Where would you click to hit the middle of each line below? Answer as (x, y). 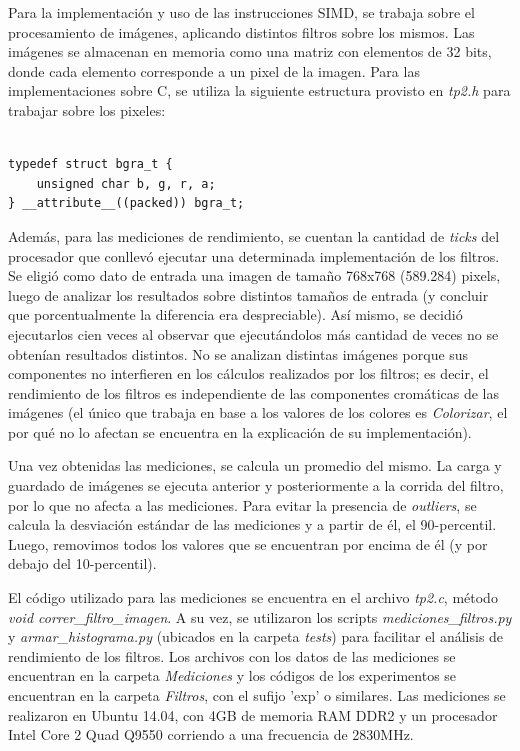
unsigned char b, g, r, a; (126, 183)
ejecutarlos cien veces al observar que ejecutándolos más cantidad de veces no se (253, 333)
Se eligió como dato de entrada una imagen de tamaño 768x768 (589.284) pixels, (254, 275)
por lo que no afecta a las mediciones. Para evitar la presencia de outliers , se (242, 504)
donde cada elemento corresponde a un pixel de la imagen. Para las (214, 70)
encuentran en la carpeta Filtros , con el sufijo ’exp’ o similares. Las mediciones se (257, 695)
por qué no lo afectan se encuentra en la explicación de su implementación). (240, 431)
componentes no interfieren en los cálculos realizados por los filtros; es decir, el (248, 373)
